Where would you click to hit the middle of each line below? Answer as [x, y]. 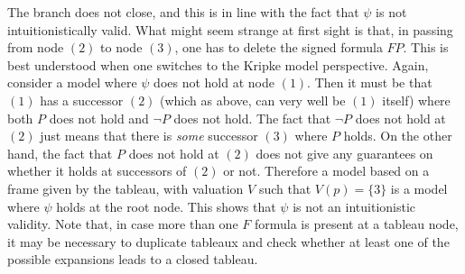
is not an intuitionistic [354, 206]
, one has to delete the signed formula [279, 47]
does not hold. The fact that [252, 118]
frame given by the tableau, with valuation [126, 188]
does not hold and [99, 118]
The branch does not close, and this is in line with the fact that [183, 12]
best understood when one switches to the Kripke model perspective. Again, [218, 64]
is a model [419, 188]
